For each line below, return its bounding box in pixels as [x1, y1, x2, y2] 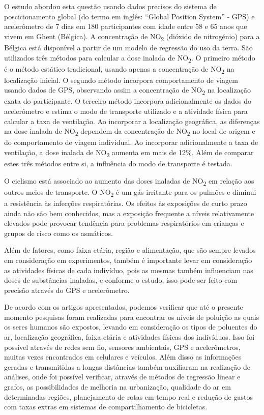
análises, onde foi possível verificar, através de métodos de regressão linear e [4, 371, 241, 382]
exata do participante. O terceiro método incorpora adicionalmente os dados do [4, 96, 252, 106]
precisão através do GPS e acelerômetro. [4, 284, 130, 295]
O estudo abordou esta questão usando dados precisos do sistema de [4, 1, 217, 11]
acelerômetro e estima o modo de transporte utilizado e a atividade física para [4, 106, 248, 116]
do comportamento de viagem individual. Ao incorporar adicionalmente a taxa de [4, 137, 258, 147]
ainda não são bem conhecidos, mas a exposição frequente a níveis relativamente [4, 207, 254, 218]
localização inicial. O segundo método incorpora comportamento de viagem [4, 74, 238, 85]
